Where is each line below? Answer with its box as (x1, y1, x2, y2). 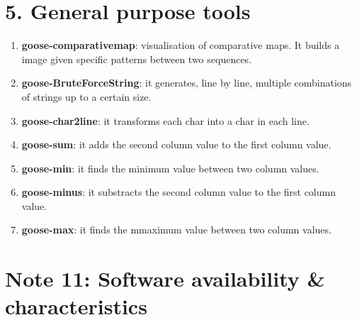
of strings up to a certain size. (21, 89, 152, 104)
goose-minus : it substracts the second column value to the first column (21, 184, 336, 199)
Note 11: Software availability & (5, 264, 325, 293)
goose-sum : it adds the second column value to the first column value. (21, 137, 331, 152)
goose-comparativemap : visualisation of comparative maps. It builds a (21, 38, 340, 53)
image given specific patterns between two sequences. (21, 51, 252, 66)
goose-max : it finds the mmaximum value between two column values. (21, 222, 331, 237)
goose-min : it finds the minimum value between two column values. (21, 160, 319, 175)
